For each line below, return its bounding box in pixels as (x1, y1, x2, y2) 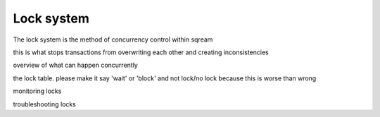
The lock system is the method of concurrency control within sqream (13, 35, 213, 44)
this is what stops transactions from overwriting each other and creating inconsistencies (13, 48, 269, 56)
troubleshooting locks (13, 99, 77, 109)
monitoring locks (13, 87, 62, 95)
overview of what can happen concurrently (13, 61, 139, 70)
